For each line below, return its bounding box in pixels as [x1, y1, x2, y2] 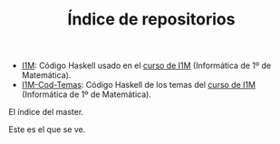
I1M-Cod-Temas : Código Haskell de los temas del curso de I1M [21, 80, 256, 91]
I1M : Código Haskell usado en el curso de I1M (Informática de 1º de [21, 60, 272, 72]
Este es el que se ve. [8, 124, 86, 135]
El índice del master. [8, 107, 84, 118]
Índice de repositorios [67, 9, 236, 30]
